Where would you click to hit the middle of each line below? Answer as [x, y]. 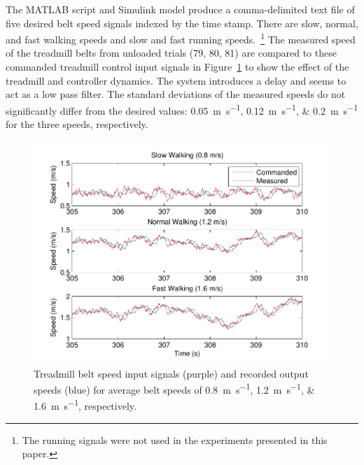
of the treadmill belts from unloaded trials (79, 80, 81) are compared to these [171, 53]
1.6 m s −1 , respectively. [85, 405]
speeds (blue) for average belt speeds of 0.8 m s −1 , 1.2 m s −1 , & [174, 388]
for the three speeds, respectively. [77, 124]
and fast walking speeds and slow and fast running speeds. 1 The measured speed [181, 38]
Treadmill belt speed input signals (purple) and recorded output [171, 373]
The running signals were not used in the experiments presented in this [175, 439]
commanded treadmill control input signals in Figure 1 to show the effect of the [177, 67]
